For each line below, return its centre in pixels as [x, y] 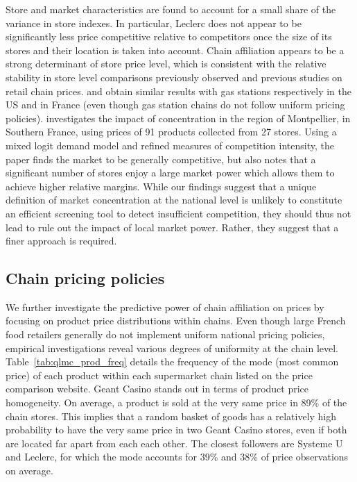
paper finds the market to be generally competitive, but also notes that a [161, 159]
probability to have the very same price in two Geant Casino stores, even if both [176, 430]
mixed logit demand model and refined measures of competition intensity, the [170, 145]
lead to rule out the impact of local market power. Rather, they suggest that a [172, 227]
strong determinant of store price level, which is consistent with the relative [166, 64]
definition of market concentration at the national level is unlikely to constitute [174, 200]
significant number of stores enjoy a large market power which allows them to [170, 173]
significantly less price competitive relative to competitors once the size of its [169, 36]
